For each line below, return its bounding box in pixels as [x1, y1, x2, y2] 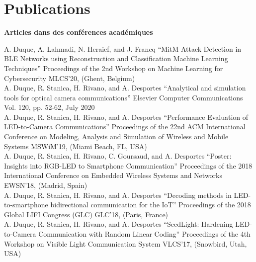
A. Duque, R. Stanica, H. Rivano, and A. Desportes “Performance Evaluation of [4, 111, 249, 122]
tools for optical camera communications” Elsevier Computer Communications [4, 92, 243, 102]
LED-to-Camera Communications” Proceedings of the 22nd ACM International [4, 121, 246, 132]
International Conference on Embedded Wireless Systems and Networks [4, 170, 222, 180]
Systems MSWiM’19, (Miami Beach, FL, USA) [4, 141, 147, 151]
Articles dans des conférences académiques [4, 27, 153, 37]
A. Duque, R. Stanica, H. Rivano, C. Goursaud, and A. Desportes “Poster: [4, 151, 232, 161]
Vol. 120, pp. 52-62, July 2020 [4, 102, 95, 112]
